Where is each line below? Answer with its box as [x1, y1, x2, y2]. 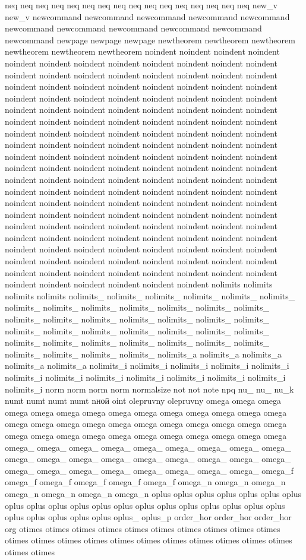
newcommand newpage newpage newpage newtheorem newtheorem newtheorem [5, 33, 295, 46]
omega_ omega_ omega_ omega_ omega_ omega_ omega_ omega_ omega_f [5, 464, 294, 476]
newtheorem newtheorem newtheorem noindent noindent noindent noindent [5, 45, 280, 58]
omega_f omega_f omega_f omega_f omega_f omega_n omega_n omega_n [5, 476, 286, 488]
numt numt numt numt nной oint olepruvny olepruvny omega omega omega [5, 394, 281, 407]
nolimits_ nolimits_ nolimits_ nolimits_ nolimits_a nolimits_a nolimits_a [5, 347, 282, 360]
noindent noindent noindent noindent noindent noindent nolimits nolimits [5, 278, 273, 290]
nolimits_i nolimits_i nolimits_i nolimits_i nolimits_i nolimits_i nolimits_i [5, 371, 286, 383]
